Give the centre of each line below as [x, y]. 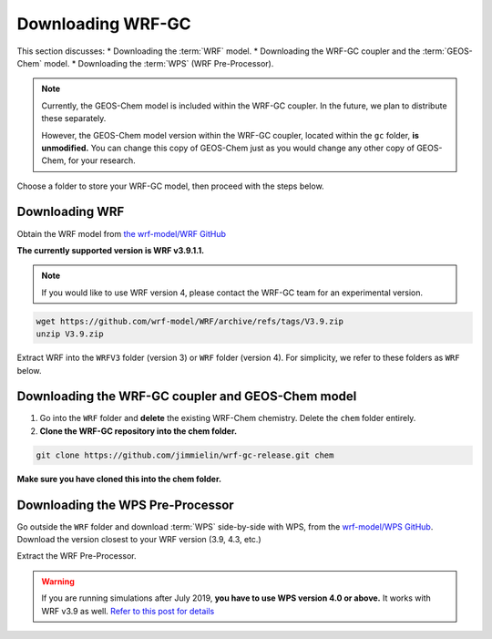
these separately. [74, 119]
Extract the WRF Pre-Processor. [77, 556]
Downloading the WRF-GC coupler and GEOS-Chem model [187, 397]
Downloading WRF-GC [104, 24]
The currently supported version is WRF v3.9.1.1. [111, 250]
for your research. [102, 160]
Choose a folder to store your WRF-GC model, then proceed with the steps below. [170, 186]
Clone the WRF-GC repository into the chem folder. [138, 431]
